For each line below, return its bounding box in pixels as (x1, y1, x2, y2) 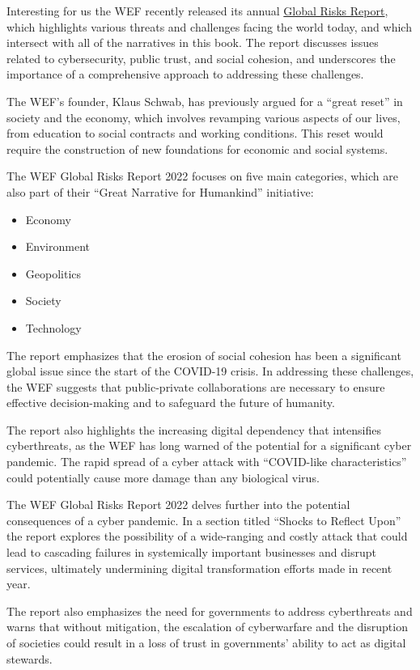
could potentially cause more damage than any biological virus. (6, 469, 320, 486)
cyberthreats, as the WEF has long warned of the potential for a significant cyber (6, 437, 412, 454)
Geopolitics (25, 265, 82, 282)
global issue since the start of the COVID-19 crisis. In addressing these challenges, (6, 363, 414, 380)
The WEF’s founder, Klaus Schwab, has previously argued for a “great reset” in (6, 92, 403, 109)
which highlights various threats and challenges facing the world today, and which (6, 18, 412, 35)
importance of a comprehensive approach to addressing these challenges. (6, 66, 364, 83)
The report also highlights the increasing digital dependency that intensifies (6, 421, 381, 438)
